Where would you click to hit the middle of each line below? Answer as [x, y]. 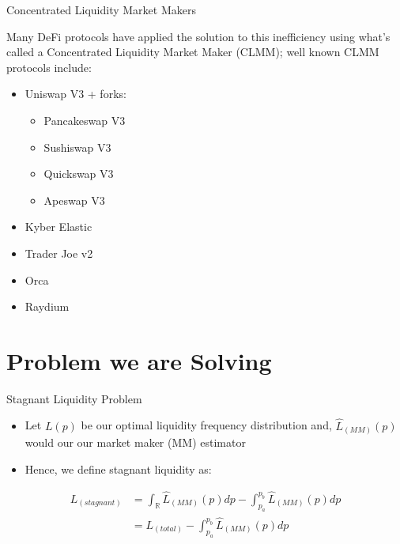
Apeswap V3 [74, 200]
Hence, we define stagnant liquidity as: [118, 468]
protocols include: [49, 67]
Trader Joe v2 [59, 253]
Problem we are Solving [139, 360]
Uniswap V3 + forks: [75, 94]
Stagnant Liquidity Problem [74, 398]
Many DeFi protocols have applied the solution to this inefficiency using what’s [198, 36]
